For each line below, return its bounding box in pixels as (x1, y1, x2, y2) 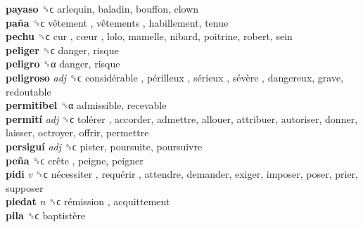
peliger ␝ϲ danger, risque (6, 42, 119, 57)
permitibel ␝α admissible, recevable (6, 98, 167, 112)
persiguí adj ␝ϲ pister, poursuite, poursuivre (6, 138, 203, 153)
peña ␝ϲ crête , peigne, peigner (6, 153, 144, 167)
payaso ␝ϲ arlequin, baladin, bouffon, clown (6, 1, 199, 15)
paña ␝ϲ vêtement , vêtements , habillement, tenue (6, 15, 229, 30)
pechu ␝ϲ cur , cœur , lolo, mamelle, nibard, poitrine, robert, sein (6, 29, 293, 44)
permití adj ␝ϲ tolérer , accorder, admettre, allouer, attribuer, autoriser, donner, (6, 111, 358, 126)
